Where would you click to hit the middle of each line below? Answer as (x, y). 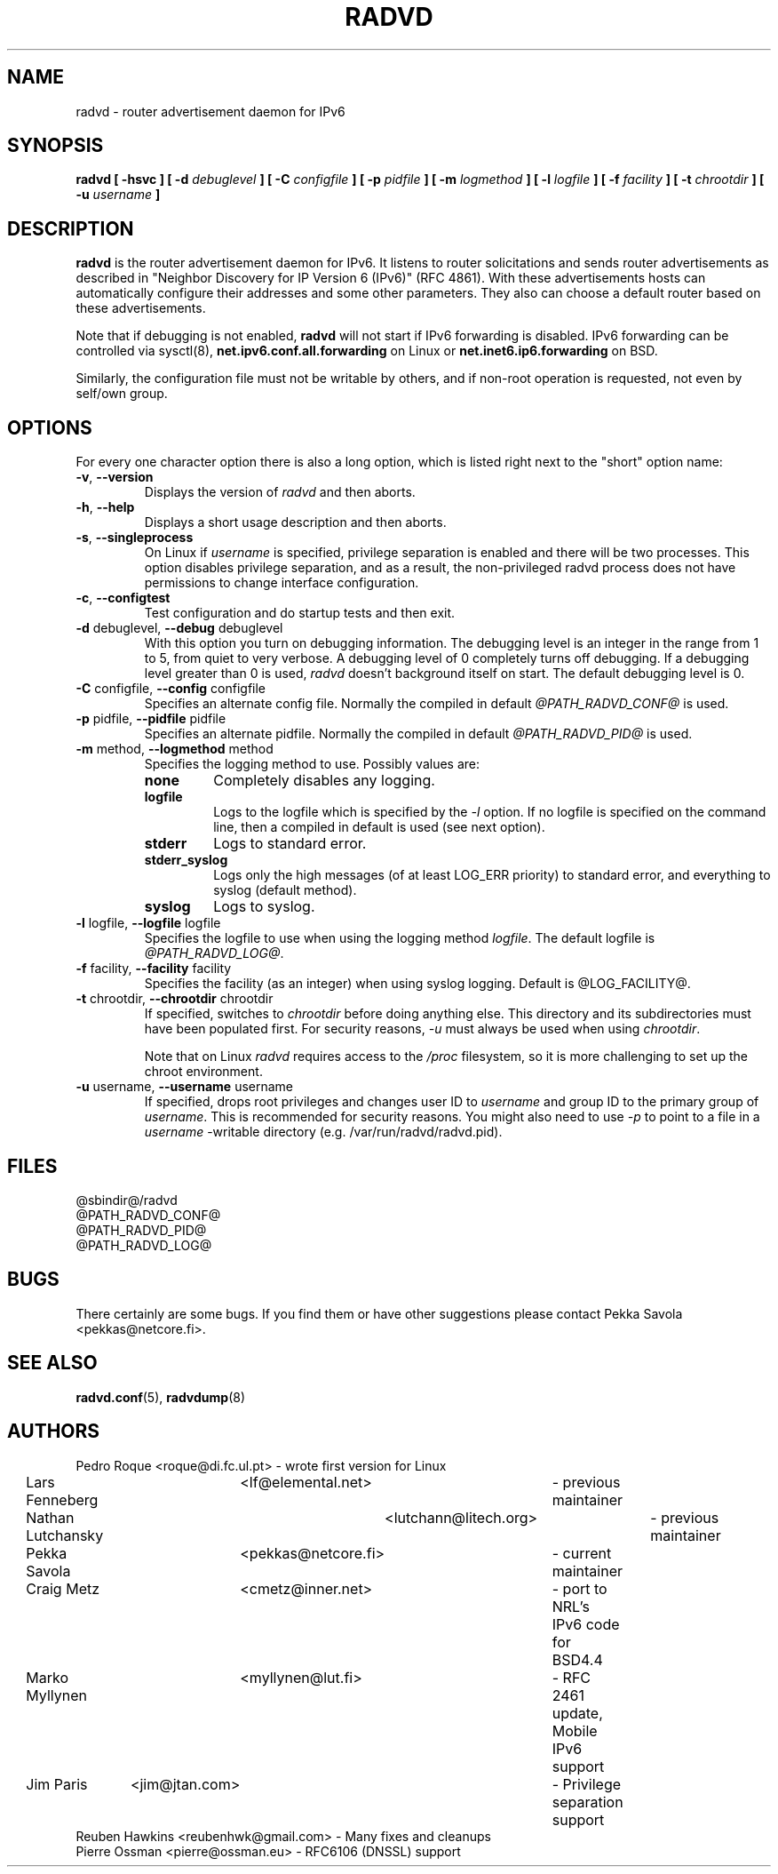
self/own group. (122, 394)
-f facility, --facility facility (154, 969)
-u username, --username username (185, 1087)
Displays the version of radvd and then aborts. (280, 492)
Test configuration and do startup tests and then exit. (300, 613)
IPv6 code (586, 1624)
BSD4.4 (577, 1659)
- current (582, 1553)
